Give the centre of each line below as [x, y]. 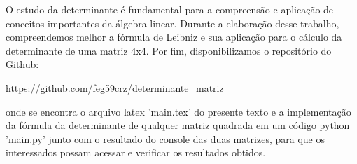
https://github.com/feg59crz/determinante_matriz [115, 87]
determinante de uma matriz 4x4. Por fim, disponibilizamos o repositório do [169, 50]
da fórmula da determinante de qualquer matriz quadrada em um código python [178, 125]
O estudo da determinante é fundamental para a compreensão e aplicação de [170, 9]
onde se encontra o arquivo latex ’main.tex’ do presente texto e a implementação [178, 111]
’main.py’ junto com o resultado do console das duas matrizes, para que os [165, 138]
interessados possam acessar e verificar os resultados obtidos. [136, 152]
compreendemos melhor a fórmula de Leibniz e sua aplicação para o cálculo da [174, 37]
